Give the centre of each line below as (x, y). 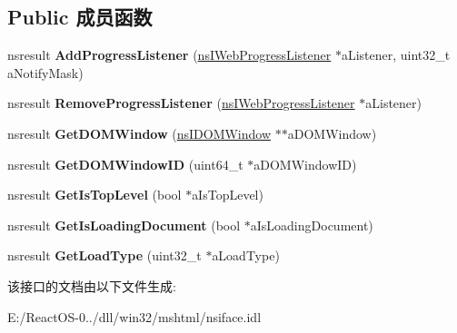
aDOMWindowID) (305, 164)
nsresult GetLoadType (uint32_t (104, 255)
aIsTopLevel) (228, 195)
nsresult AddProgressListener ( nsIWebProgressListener (169, 55)
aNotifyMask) (45, 72)
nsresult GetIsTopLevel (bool (94, 195)
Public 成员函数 (80, 17)
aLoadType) (246, 255)
